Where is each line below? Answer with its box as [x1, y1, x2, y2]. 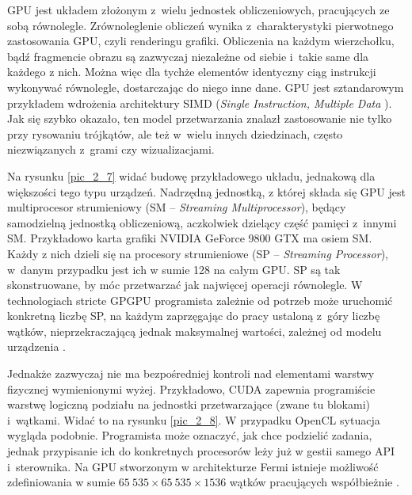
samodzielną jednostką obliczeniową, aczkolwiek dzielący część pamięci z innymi [7, 214, 397, 230]
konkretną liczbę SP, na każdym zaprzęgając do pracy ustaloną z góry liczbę [7, 307, 380, 324]
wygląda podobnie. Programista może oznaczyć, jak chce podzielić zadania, [7, 427, 372, 444]
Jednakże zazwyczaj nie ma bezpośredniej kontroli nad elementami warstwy [7, 365, 375, 382]
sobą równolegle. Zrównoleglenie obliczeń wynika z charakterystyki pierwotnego [7, 17, 394, 33]
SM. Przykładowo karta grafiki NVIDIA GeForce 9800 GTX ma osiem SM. [7, 230, 372, 246]
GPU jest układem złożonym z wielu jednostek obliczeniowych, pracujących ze [7, 2, 390, 17]
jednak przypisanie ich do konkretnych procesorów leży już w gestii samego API [7, 443, 395, 459]
